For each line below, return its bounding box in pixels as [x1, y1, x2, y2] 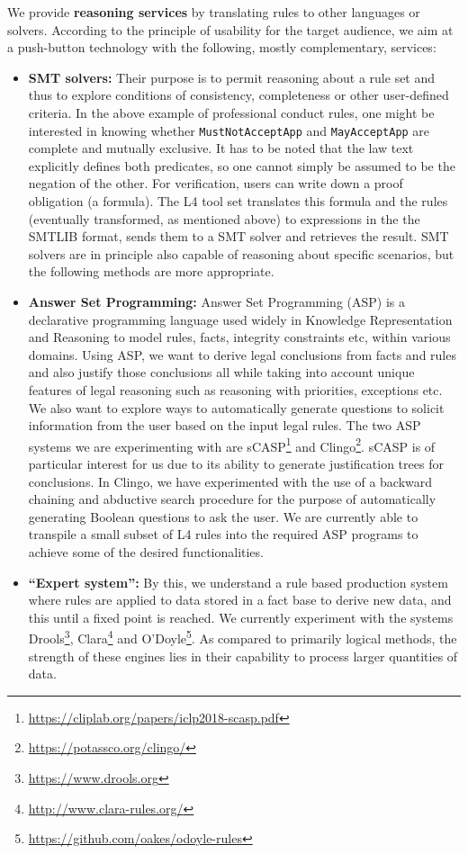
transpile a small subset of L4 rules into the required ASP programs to [28, 525, 418, 544]
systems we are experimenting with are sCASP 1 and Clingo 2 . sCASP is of [28, 434, 436, 455]
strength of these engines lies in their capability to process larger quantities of [28, 646, 458, 665]
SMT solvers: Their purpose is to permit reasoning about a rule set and [28, 67, 436, 86]
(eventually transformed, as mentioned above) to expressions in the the [28, 209, 420, 228]
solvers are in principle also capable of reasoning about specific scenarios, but [28, 244, 454, 263]
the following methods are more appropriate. [28, 262, 274, 281]
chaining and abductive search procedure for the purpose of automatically [28, 490, 436, 508]
